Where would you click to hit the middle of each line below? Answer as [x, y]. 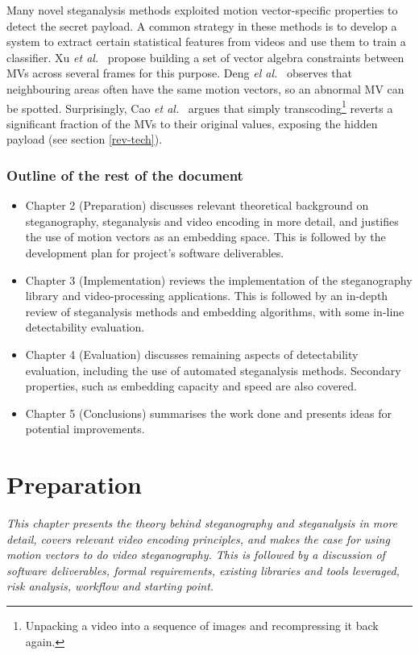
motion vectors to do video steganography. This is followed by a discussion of [196, 555]
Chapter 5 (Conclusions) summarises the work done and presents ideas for [209, 413]
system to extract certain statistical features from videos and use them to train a [206, 42]
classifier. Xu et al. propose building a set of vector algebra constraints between [205, 57]
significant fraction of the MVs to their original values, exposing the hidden [192, 123]
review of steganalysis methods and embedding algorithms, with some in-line [215, 311]
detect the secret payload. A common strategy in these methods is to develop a [202, 25]
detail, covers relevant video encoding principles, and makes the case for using [198, 538]
